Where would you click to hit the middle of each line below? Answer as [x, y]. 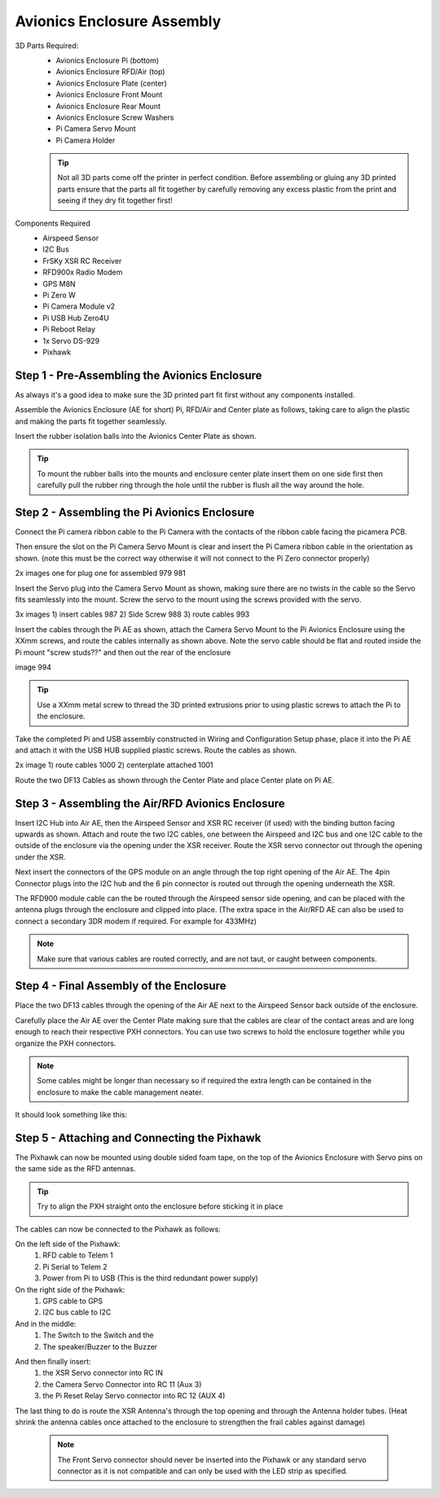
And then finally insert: [53, 1361]
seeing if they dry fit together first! [115, 200]
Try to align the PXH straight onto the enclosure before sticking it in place [160, 1206]
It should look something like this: [71, 1115]
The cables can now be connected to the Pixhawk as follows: [118, 1229]
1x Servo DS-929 [71, 340]
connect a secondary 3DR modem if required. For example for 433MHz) [136, 921]
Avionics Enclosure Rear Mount [108, 106]
